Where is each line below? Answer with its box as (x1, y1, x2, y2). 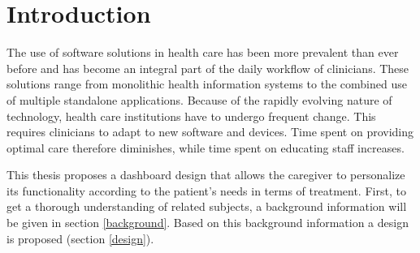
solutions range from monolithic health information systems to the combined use (6, 75, 407, 92)
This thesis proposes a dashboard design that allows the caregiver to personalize (6, 166, 405, 183)
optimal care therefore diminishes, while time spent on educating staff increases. (6, 139, 405, 156)
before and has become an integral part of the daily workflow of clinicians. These (6, 59, 409, 76)
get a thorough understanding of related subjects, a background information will (6, 198, 407, 215)
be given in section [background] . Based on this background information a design (6, 214, 409, 231)
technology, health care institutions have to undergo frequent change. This (6, 107, 376, 124)
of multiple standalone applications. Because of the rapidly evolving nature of (6, 91, 392, 108)
